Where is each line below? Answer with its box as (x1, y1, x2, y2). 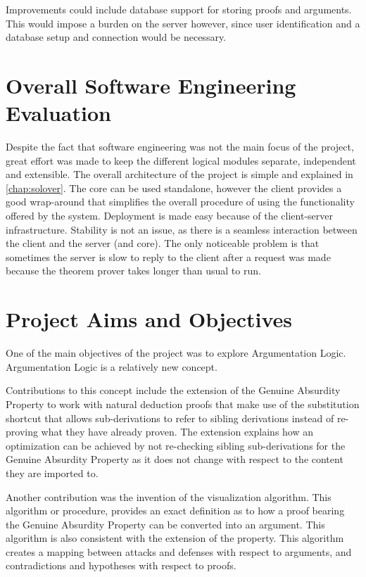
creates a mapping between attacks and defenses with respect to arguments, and (6, 544, 352, 559)
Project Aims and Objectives (6, 305, 292, 334)
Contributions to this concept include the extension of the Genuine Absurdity (6, 383, 341, 398)
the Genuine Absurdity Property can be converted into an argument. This (6, 516, 325, 531)
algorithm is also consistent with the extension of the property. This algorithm (6, 531, 344, 545)
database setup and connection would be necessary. (6, 30, 227, 44)
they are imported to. (6, 465, 99, 480)
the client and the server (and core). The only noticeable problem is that (6, 236, 320, 251)
